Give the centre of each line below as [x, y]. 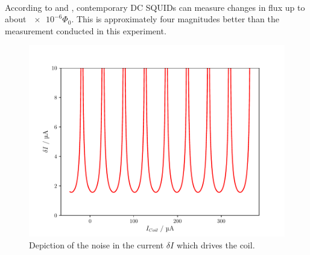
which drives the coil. [216, 244]
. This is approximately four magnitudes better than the [175, 19]
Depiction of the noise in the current [96, 244]
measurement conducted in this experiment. [86, 30]
